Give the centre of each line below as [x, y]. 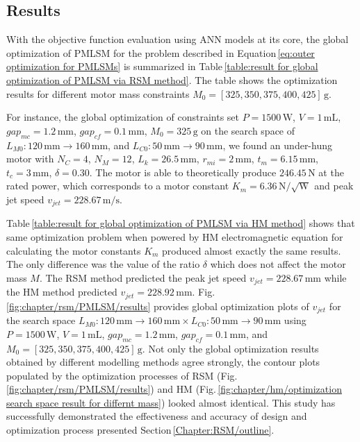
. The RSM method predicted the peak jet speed [143, 277]
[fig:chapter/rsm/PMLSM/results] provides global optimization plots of [158, 306]
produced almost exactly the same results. [252, 250]
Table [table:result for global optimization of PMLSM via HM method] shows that [181, 223]
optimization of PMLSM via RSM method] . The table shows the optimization [172, 79]
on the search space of [248, 130]
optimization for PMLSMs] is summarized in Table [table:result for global [162, 66]
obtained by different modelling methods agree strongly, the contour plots [163, 362]
